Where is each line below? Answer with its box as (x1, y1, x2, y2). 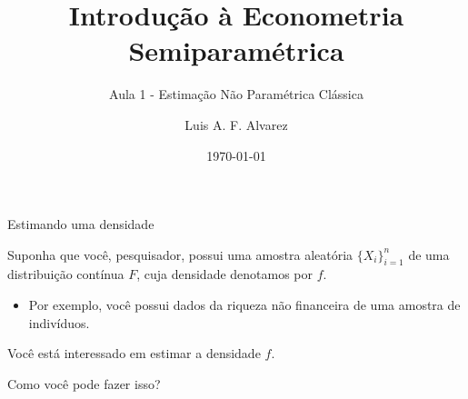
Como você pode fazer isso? (7, 374, 161, 393)
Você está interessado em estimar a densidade (7, 344, 261, 363)
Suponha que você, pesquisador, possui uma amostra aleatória (7, 244, 353, 264)
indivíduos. (28, 313, 90, 332)
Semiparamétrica (128, 32, 344, 69)
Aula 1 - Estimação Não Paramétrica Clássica (109, 85, 363, 104)
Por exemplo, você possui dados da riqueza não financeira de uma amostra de (28, 295, 461, 314)
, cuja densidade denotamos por (136, 264, 314, 284)
